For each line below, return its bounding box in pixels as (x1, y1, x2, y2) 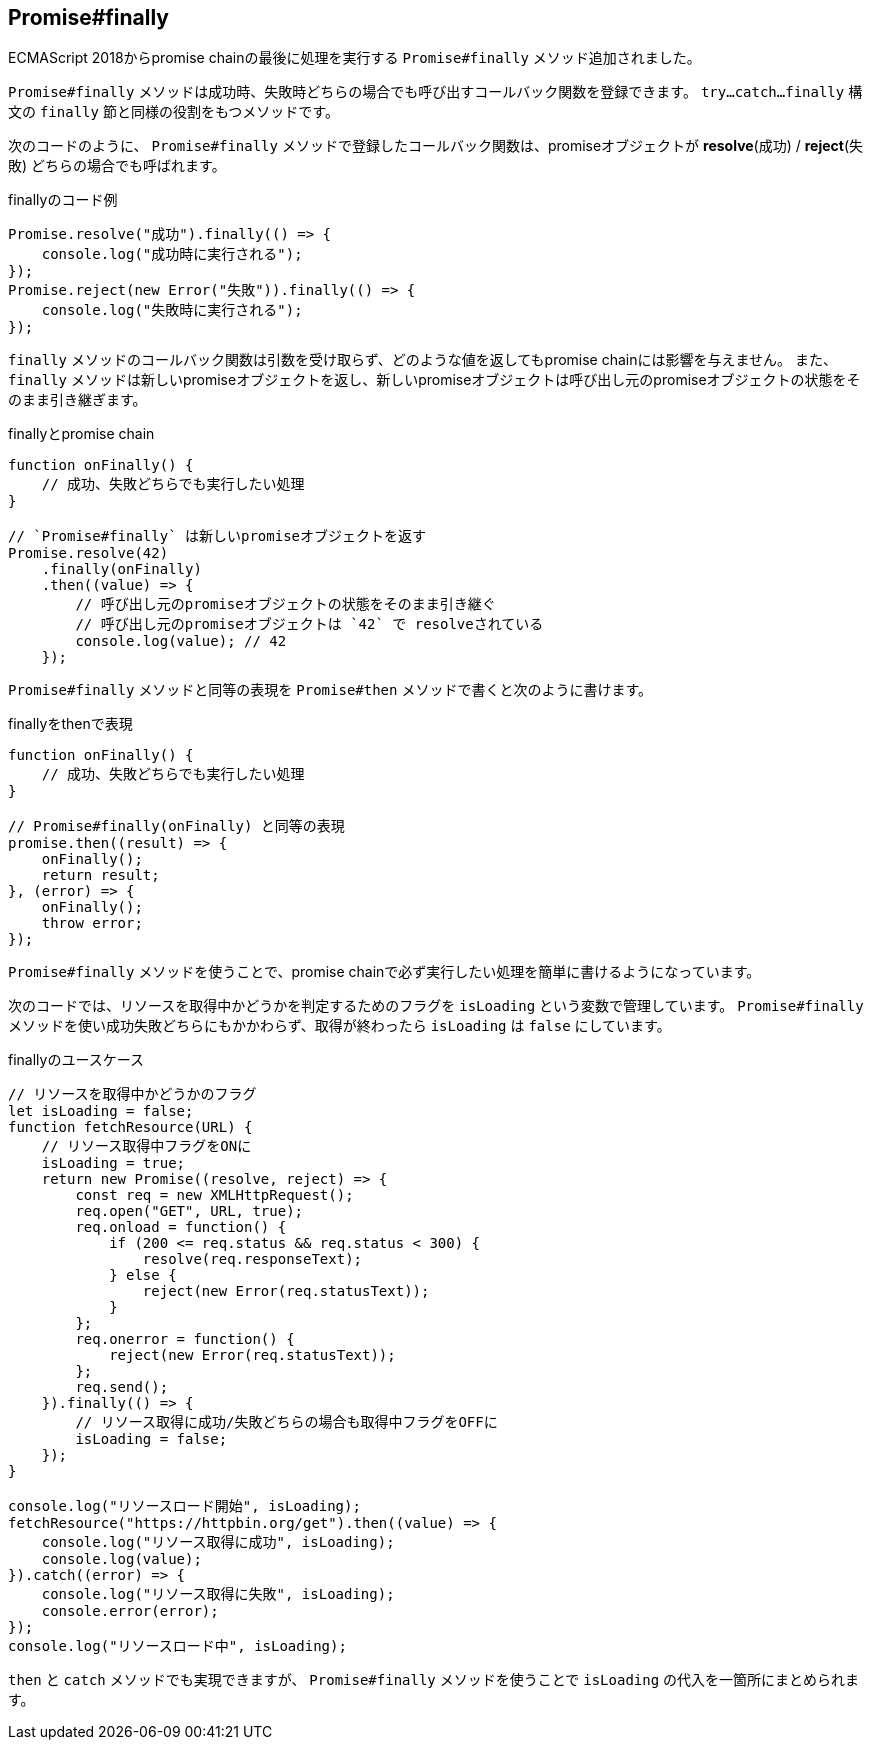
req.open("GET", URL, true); (75, 1203, 304, 1220)
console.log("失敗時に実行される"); (41, 302, 303, 319)
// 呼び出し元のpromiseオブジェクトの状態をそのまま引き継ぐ (75, 596, 496, 613)
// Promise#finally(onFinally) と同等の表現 (8, 818, 345, 835)
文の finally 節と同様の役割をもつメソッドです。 (8, 103, 339, 121)
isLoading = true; (41, 1155, 186, 1172)
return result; (41, 867, 160, 884)
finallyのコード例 (8, 191, 118, 209)
